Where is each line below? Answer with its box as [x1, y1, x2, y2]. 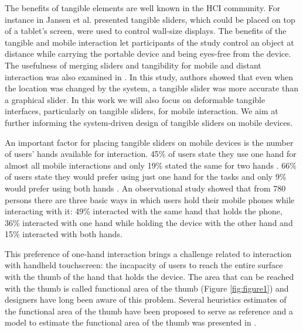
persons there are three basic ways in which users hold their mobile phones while [5, 193, 295, 206]
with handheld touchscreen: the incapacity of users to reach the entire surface [5, 259, 283, 271]
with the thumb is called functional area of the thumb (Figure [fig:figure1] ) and [5, 282, 289, 294]
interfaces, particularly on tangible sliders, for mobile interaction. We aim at [5, 105, 278, 117]
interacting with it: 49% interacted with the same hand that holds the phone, [5, 205, 282, 217]
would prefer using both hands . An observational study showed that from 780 [5, 182, 286, 194]
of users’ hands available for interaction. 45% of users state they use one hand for [5, 148, 297, 160]
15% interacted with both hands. [5, 228, 122, 240]
